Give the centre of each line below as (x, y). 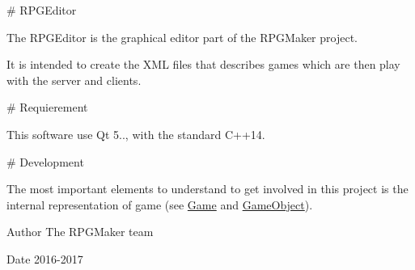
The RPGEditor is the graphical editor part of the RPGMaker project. (182, 37)
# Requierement (47, 107)
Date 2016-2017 (45, 258)
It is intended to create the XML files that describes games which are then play (203, 64)
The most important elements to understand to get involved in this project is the (207, 189)
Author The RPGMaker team (80, 232)
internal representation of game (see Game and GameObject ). (160, 204)
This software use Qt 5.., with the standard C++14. (136, 134)
